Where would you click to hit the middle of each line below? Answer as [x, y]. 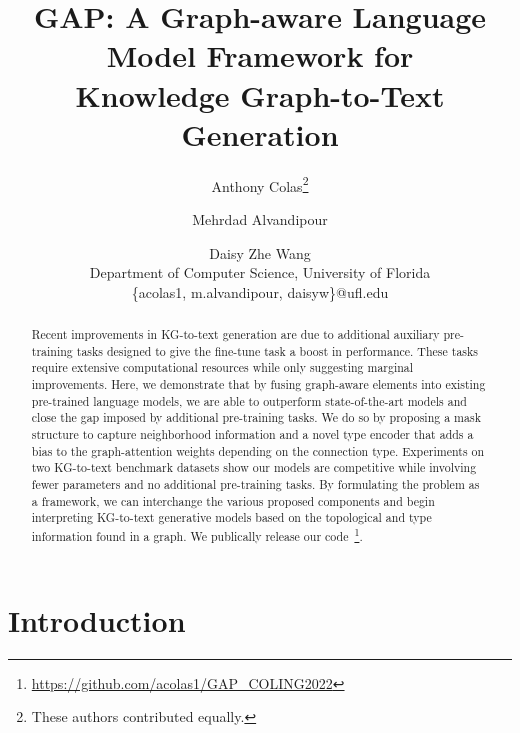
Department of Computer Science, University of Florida [260, 272]
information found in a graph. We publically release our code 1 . [197, 534]
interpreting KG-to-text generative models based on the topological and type [231, 517]
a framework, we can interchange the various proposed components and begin [233, 500]
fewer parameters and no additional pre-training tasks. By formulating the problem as [255, 484]
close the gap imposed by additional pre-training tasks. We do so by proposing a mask [256, 417]
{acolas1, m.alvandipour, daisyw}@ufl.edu [260, 291]
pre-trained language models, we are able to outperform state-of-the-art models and [249, 400]
